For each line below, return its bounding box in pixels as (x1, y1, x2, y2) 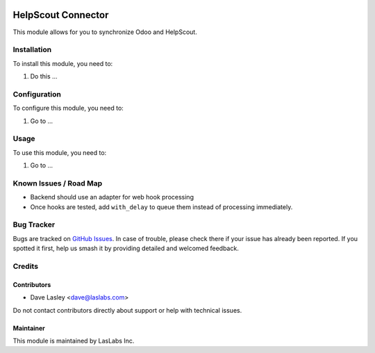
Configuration (12, 89, 62, 99)
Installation (12, 45, 52, 55)
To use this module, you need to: (12, 148, 107, 156)
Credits (12, 261, 38, 271)
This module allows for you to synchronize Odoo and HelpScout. (12, 28, 197, 36)
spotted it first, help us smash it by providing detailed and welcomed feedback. (12, 244, 239, 253)
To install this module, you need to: (12, 59, 113, 67)
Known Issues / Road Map (12, 178, 103, 188)
